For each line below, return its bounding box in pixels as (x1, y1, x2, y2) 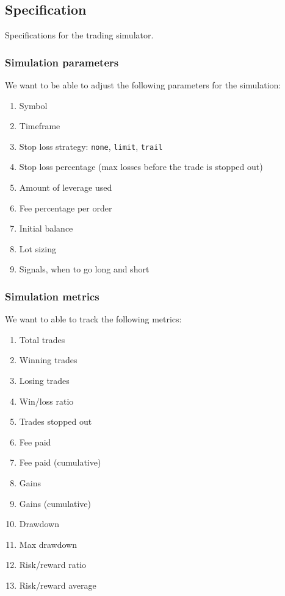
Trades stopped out (19, 415, 92, 428)
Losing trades (19, 374, 70, 387)
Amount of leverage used (19, 181, 112, 194)
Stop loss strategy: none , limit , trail (19, 140, 163, 152)
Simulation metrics (5, 288, 99, 303)
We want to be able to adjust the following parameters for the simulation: (5, 79, 281, 91)
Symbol (19, 99, 48, 112)
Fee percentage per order (19, 201, 112, 214)
